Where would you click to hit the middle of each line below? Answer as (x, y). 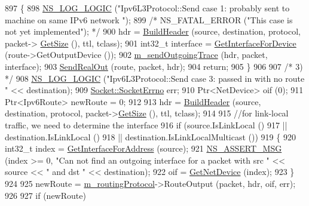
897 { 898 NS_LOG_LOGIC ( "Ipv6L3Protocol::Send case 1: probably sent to (147, 8)
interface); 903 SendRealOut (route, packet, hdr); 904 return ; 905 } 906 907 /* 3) (154, 66)
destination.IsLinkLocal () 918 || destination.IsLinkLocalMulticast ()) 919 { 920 (150, 136)
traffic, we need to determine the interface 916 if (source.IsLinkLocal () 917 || (146, 124)
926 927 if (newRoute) (45, 195)
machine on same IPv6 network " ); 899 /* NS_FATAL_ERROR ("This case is (149, 19)
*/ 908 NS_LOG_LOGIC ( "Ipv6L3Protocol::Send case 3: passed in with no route (155, 78)
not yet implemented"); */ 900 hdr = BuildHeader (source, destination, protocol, (153, 31)
